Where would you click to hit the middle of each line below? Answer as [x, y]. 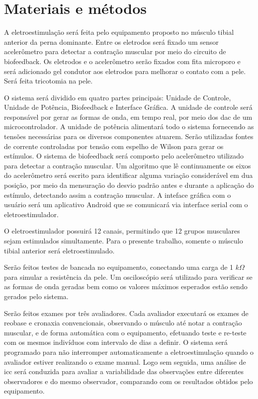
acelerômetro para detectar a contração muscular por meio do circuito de [115, 51]
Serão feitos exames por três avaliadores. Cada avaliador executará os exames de [126, 313]
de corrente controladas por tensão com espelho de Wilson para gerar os [114, 146]
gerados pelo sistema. [36, 296]
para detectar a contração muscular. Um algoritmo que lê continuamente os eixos [128, 165]
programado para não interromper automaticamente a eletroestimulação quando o [129, 352]
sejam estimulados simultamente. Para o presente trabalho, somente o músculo [124, 240]
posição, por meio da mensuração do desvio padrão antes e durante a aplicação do [129, 185]
